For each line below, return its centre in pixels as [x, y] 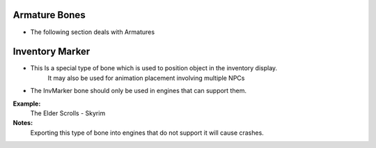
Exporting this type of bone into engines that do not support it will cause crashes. [147, 133]
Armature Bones [49, 15]
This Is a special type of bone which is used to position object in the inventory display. [154, 68]
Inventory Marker [52, 52]
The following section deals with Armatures [93, 32]
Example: [27, 104]
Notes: [23, 123]
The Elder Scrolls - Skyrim [68, 113]
